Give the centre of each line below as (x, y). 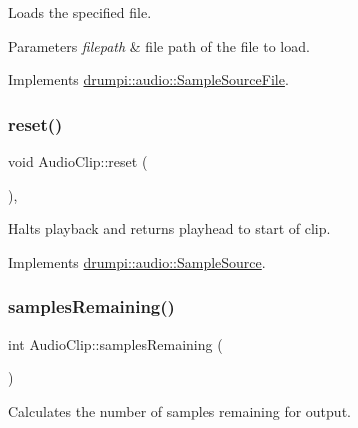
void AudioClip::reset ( (78, 161)
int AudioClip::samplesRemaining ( (115, 343)
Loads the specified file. (80, 12)
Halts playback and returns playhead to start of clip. (169, 228)
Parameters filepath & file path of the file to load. (159, 45)
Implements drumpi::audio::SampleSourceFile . (148, 79)
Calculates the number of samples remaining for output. (179, 410)
